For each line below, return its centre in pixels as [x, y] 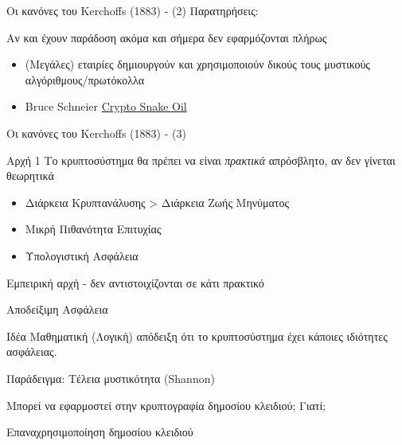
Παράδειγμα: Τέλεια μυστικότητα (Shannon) [111, 378]
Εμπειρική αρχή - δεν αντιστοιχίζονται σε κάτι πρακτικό [135, 282]
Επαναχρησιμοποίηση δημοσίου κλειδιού [100, 432]
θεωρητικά [30, 176]
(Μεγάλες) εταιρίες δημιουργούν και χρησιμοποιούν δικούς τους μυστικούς [197, 64]
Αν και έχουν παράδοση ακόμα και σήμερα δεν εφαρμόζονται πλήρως [167, 37]
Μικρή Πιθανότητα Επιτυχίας [93, 229]
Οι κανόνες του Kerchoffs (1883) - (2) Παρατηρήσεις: [133, 10]
